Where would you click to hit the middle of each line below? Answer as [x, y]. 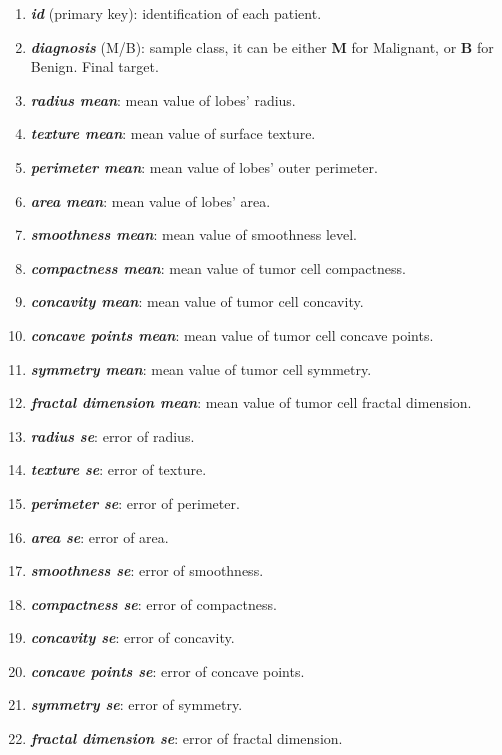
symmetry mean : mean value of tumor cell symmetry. [201, 368]
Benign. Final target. [94, 66]
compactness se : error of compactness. [153, 603]
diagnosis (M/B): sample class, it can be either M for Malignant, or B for [262, 46]
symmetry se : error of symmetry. [136, 704]
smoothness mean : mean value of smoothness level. [194, 234]
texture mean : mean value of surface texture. [173, 133]
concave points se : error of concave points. [167, 670]
